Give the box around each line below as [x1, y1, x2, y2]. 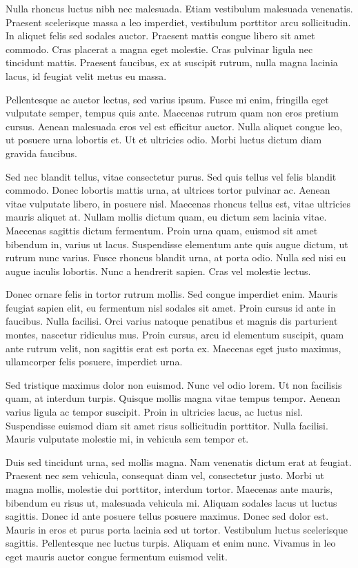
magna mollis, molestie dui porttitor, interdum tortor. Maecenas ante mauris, [6, 482, 333, 496]
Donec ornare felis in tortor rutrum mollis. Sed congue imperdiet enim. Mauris [6, 287, 338, 301]
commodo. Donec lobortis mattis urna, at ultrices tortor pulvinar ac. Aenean [6, 183, 330, 197]
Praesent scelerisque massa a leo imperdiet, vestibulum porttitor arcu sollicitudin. [6, 14, 351, 29]
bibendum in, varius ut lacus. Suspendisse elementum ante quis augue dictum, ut [6, 236, 348, 251]
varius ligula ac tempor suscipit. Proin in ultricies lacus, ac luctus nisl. [6, 405, 304, 419]
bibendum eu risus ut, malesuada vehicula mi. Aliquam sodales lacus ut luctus [6, 495, 337, 509]
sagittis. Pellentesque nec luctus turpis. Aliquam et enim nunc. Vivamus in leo [6, 536, 336, 550]
